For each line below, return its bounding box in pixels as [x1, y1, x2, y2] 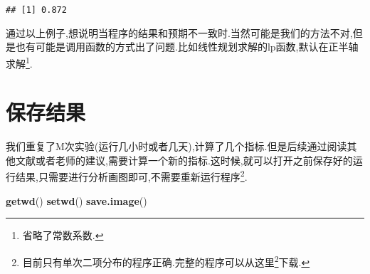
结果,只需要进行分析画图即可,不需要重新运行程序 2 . [15, 167, 248, 184]
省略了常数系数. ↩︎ [22, 228, 104, 243]
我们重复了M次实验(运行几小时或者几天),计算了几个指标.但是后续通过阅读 [6, 139, 347, 154]
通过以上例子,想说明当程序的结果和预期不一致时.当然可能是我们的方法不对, [6, 25, 353, 40]
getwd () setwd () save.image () [6, 193, 147, 208]
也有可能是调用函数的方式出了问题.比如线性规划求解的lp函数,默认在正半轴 [15, 39, 359, 54]
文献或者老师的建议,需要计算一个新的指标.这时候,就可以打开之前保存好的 [15, 152, 353, 167]
